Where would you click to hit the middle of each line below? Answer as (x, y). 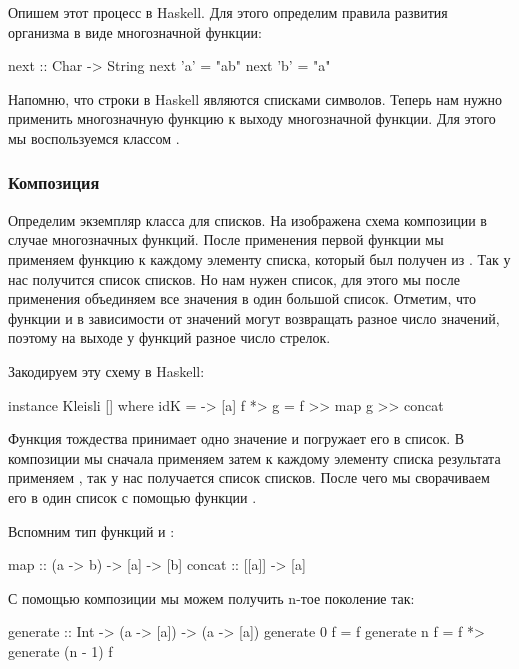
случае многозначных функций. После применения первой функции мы (226, 239)
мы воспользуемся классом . (94, 137)
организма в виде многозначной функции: (135, 31)
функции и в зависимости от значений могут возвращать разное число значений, (254, 317)
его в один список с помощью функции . (132, 496)
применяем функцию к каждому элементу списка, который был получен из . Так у (259, 258)
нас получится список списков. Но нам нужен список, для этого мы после (234, 278)
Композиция (54, 182)
